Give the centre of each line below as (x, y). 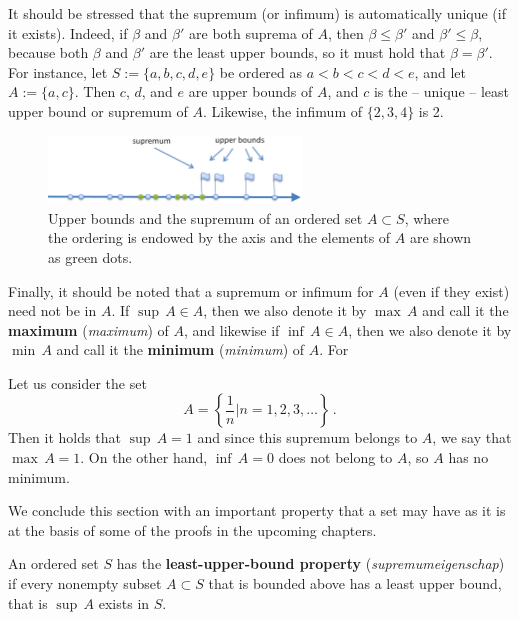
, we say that (472, 437)
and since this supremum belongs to (307, 437)
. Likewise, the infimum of (282, 110)
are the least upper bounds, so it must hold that (297, 52)
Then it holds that (64, 437)
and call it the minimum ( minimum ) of (180, 349)
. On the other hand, (144, 457)
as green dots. (90, 256)
